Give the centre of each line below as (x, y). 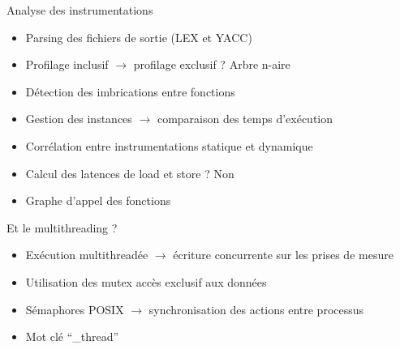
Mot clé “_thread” (72, 336)
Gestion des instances (79, 119)
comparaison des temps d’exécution (245, 119)
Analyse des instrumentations (80, 10)
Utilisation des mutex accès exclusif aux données (146, 281)
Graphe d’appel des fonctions (98, 200)
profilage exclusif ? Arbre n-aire (212, 64)
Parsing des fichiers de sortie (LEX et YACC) (139, 37)
